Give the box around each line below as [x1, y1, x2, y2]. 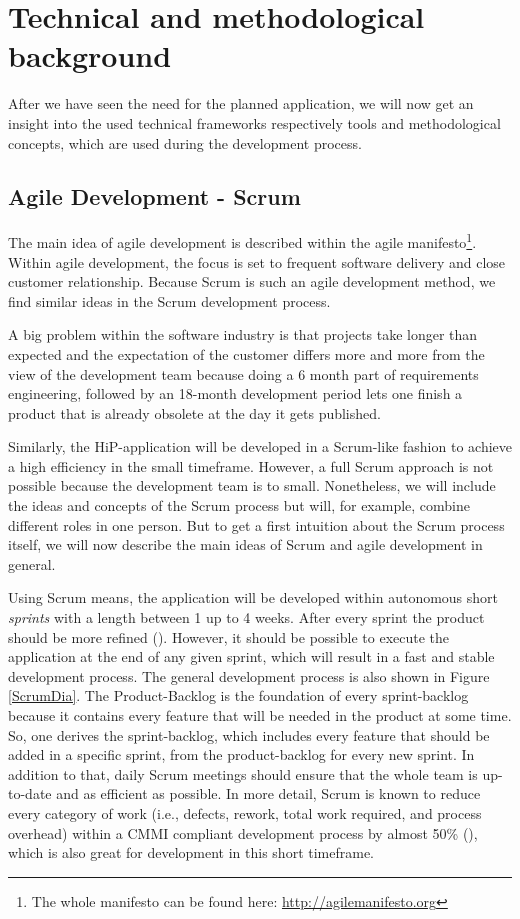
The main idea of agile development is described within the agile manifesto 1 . [8, 229, 477, 252]
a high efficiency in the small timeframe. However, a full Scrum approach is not [8, 455, 494, 476]
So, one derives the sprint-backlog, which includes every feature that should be [8, 724, 490, 745]
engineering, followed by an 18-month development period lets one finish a [8, 383, 463, 404]
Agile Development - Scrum [8, 181, 301, 212]
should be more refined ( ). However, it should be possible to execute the [8, 626, 450, 647]
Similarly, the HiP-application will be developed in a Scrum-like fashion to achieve [8, 436, 512, 457]
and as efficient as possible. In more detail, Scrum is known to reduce [56, 783, 481, 804]
